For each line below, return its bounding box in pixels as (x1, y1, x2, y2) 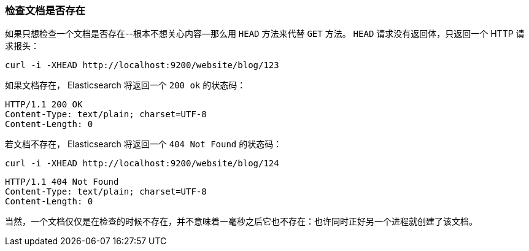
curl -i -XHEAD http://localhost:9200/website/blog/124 (5, 158, 279, 169)
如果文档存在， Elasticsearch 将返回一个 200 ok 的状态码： (5, 80, 246, 91)
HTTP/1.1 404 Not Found (5, 177, 119, 187)
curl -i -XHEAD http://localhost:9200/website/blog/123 (5, 60, 279, 71)
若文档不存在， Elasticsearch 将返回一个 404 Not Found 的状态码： (5, 139, 282, 150)
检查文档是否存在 (5, 4, 85, 17)
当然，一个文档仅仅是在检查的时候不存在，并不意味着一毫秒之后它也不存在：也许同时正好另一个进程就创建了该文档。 (5, 216, 477, 227)
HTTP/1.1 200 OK (5, 99, 83, 110)
